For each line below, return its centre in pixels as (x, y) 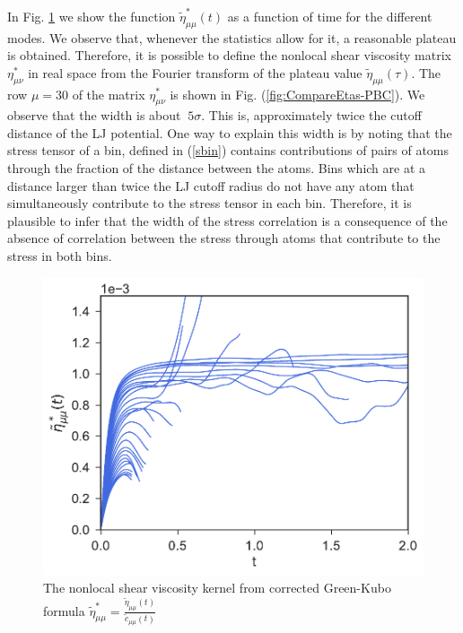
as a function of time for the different (330, 16)
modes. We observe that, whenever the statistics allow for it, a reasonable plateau (232, 37)
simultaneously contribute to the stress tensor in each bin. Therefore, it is (210, 203)
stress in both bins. (60, 256)
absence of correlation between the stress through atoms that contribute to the (224, 238)
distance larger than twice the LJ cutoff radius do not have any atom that (211, 185)
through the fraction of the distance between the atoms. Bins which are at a (217, 168)
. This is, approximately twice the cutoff (311, 115)
